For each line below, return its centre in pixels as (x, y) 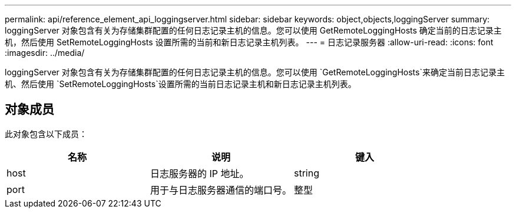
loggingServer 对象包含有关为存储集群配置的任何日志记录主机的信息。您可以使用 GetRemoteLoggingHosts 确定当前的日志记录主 (253, 30)
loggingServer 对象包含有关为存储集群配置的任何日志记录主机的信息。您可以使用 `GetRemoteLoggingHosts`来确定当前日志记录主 (255, 72)
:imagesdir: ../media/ (45, 53)
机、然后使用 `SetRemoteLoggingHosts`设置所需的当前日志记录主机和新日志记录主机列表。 (181, 84)
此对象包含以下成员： (46, 134)
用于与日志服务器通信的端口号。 (221, 190)
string (307, 173)
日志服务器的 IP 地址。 (200, 173)
